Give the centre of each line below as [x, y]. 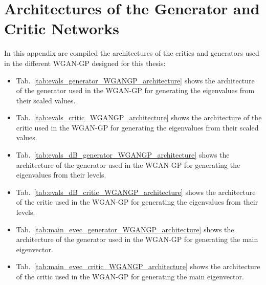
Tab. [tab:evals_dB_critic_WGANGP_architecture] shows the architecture [136, 192]
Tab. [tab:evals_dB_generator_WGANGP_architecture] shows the [123, 155]
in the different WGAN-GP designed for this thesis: [85, 63]
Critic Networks [62, 28]
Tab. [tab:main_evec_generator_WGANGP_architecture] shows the [125, 229]
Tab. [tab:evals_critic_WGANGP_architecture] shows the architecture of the [139, 117]
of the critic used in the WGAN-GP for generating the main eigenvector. [130, 276]
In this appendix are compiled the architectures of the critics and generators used [132, 53]
